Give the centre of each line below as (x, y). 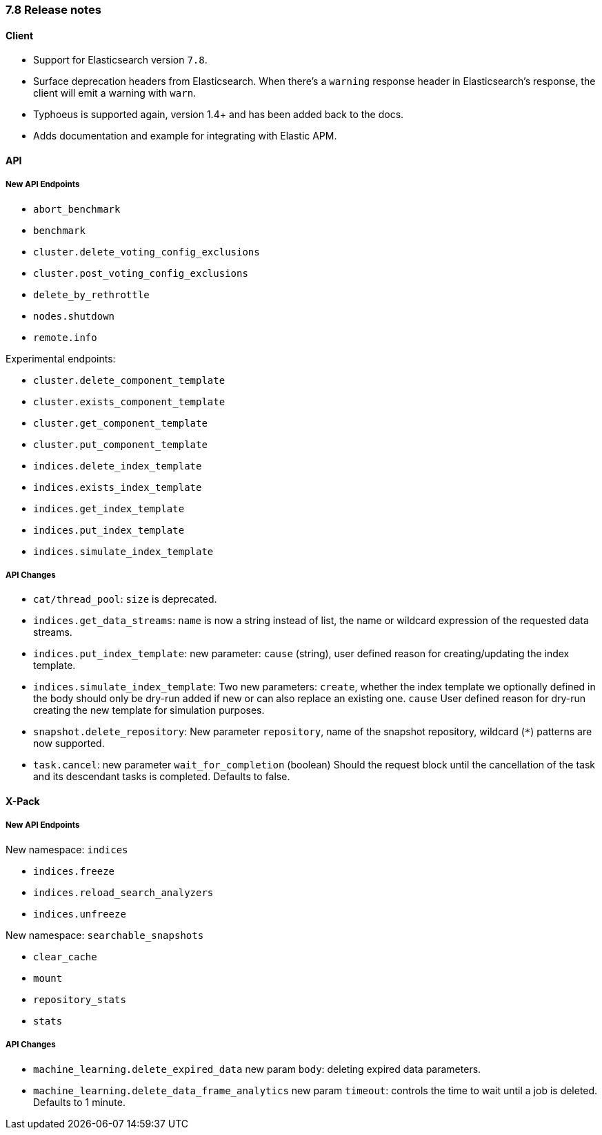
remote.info (65, 337)
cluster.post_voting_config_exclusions (141, 273)
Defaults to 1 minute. (79, 1102)
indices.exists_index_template (118, 487)
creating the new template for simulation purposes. (149, 710)
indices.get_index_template (109, 508)
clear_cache (65, 957)
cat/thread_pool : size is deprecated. (125, 599)
